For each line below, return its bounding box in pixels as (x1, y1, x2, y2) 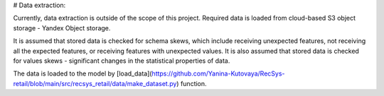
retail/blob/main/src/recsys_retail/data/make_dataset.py (13, 79, 177, 88)
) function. (176, 79, 207, 88)
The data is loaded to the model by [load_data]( (13, 69, 152, 78)
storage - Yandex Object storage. (13, 23, 111, 32)
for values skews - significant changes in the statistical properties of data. (13, 56, 230, 65)
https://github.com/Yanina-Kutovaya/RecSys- (151, 69, 285, 78)
